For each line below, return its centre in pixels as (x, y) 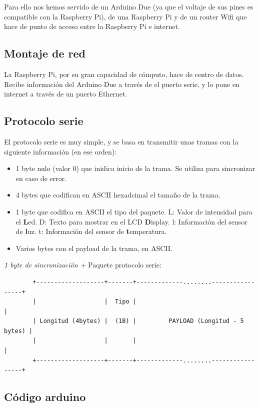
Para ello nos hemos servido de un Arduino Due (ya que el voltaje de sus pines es (129, 6)
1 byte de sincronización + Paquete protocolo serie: (83, 265)
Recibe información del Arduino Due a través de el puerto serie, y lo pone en (122, 84)
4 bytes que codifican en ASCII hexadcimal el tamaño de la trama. (118, 195)
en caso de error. (41, 178)
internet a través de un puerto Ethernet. (66, 94)
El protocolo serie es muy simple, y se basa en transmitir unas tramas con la (121, 141)
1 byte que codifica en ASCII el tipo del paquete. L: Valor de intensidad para (134, 211)
